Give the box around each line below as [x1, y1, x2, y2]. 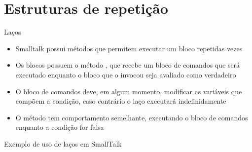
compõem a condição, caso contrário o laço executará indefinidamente [15, 96, 226, 106]
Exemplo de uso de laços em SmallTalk [4, 138, 122, 149]
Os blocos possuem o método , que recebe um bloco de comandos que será [15, 60, 240, 70]
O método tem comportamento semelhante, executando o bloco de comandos [15, 112, 248, 122]
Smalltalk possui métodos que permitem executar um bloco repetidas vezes [15, 43, 243, 53]
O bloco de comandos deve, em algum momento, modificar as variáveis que [15, 86, 242, 96]
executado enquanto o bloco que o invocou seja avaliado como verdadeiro [15, 69, 236, 79]
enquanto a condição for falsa [15, 122, 104, 132]
